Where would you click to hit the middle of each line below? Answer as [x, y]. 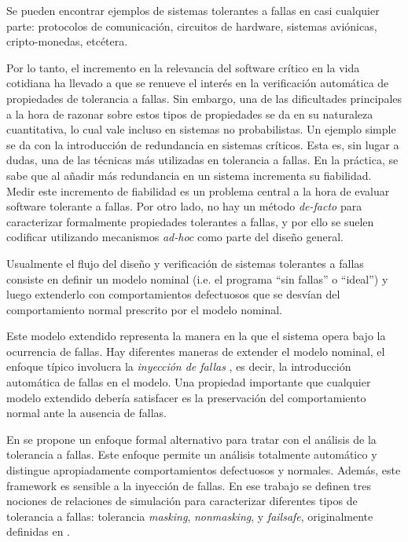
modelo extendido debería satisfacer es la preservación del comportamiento [186, 397]
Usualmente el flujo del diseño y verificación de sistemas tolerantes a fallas [185, 263]
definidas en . [38, 531]
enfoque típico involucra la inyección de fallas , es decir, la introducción [179, 366]
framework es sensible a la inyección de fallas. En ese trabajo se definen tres [189, 485]
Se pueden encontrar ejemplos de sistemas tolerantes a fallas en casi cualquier [193, 10]
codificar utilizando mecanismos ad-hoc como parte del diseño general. [175, 237]
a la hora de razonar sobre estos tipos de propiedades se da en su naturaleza [190, 114]
